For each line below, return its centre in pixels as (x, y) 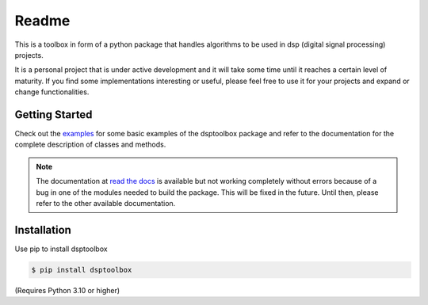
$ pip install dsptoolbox (82, 270)
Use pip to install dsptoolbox (61, 249)
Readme (42, 21)
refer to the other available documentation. (106, 203)
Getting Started (53, 114)
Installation (43, 230)
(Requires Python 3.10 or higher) (67, 290)
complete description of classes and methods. (90, 145)
